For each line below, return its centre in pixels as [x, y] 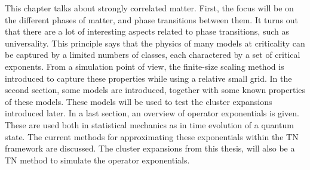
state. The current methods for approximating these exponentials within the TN [152, 136]
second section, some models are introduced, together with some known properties [155, 90]
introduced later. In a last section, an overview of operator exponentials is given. [152, 113]
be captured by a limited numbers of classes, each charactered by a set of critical [153, 55]
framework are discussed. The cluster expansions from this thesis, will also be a [150, 148]
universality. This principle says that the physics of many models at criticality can [155, 43]
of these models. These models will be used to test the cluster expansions [139, 101]
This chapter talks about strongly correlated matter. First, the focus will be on [149, 8]
